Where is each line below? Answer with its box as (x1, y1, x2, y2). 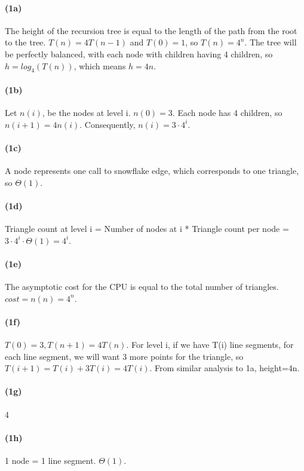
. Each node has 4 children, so (172, 106, 282, 119)
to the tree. (5, 36, 46, 48)
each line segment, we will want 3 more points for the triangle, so (5, 350, 244, 362)
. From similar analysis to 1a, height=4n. (149, 362, 300, 374)
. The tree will (244, 36, 297, 48)
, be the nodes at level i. (42, 106, 131, 119)
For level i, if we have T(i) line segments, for (131, 338, 294, 351)
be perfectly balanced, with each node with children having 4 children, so (5, 47, 273, 60)
